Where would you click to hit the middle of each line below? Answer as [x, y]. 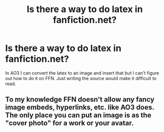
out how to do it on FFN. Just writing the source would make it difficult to [81, 78]
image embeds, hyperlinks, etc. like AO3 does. [80, 108]
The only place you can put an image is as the [78, 115]
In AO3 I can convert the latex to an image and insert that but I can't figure [82, 73]
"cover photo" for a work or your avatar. [69, 123]
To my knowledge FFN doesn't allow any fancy [80, 100]
